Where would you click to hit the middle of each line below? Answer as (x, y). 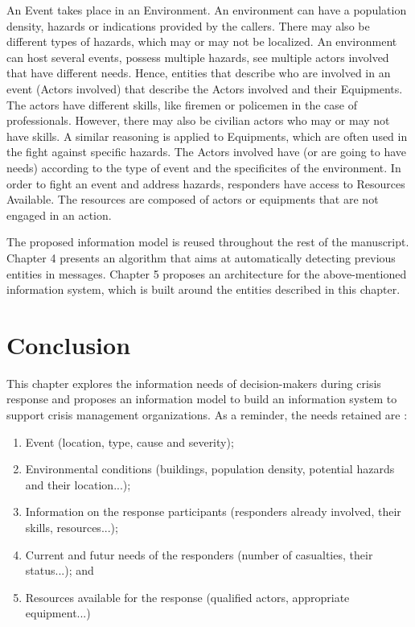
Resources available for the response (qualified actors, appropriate (187, 597)
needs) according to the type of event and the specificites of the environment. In (204, 167)
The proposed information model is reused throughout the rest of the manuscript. (208, 242)
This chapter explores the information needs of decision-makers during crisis (194, 383)
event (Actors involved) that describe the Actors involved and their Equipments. (205, 88)
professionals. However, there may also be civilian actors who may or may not (198, 120)
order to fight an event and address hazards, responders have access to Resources (206, 183)
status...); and (60, 570)
